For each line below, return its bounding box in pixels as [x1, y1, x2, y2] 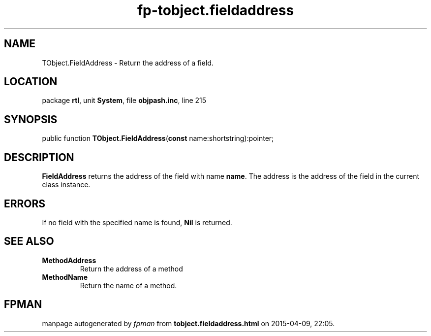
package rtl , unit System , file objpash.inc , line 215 [42, 96, 207, 105]
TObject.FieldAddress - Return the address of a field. [42, 58, 214, 67]
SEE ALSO [4, 235, 54, 248]
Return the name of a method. [80, 281, 177, 290]
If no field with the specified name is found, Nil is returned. [42, 218, 232, 227]
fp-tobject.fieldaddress [137, 2, 294, 19]
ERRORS [4, 197, 46, 210]
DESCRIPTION [4, 151, 74, 164]
